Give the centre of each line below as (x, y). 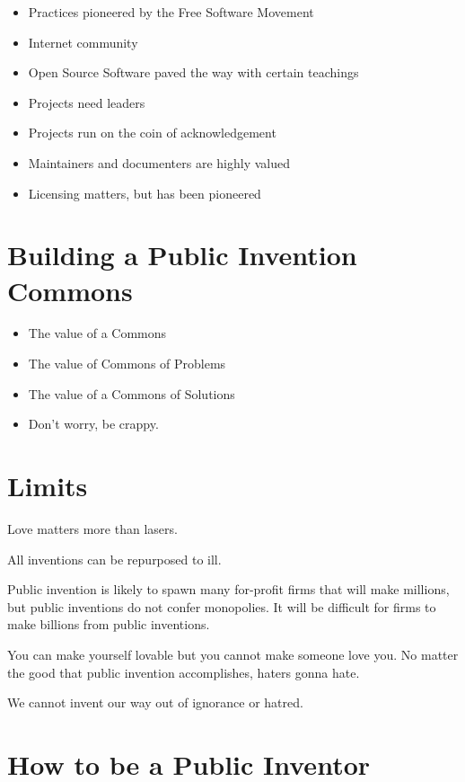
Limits (48, 486)
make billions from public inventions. (109, 624)
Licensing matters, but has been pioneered (145, 193)
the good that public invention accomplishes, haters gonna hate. (184, 672)
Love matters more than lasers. (92, 528)
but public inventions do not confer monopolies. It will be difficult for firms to (222, 606)
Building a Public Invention (182, 255)
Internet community (83, 42)
